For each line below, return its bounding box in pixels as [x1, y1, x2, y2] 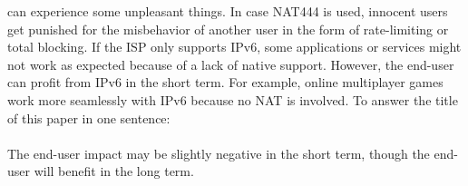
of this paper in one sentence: [7, 108, 171, 127]
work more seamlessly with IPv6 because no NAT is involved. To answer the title [7, 90, 458, 109]
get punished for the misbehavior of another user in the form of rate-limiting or [7, 19, 449, 38]
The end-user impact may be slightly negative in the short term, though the [7, 143, 430, 162]
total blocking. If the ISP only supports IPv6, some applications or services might [7, 37, 462, 56]
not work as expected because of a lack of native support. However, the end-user [7, 54, 454, 73]
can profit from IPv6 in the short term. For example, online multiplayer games [7, 73, 444, 92]
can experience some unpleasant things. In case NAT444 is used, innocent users [7, 2, 448, 20]
